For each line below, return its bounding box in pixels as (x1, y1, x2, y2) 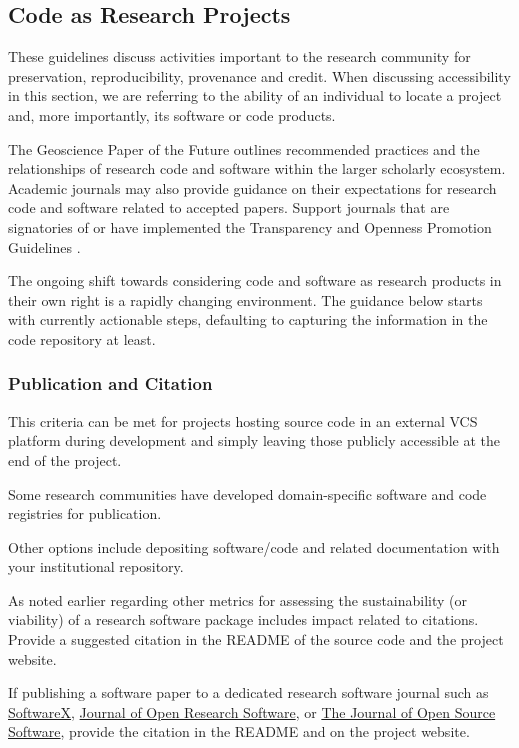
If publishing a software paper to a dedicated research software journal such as (8, 682, 489, 703)
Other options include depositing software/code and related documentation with (8, 536, 500, 557)
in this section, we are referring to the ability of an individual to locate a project (8, 85, 502, 106)
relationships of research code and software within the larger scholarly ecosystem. (8, 158, 506, 179)
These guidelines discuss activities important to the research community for (8, 46, 471, 67)
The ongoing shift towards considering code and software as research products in (8, 270, 502, 291)
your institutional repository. (8, 556, 184, 577)
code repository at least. (8, 328, 156, 349)
